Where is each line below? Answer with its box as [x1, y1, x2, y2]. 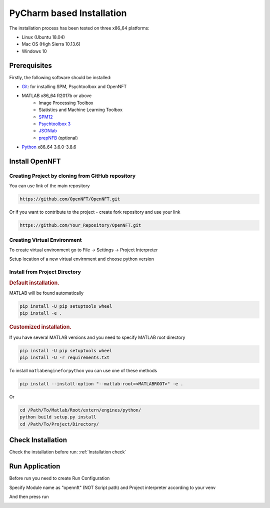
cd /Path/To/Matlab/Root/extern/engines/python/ [19, 407, 141, 413]
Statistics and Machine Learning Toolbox [38, 107, 122, 113]
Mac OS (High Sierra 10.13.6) [21, 41, 81, 47]
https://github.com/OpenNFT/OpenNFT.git [19, 196, 120, 202]
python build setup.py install [19, 414, 97, 420]
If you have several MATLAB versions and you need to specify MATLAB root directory [9, 334, 185, 340]
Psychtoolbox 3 [38, 121, 71, 127]
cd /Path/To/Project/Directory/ [19, 421, 99, 427]
